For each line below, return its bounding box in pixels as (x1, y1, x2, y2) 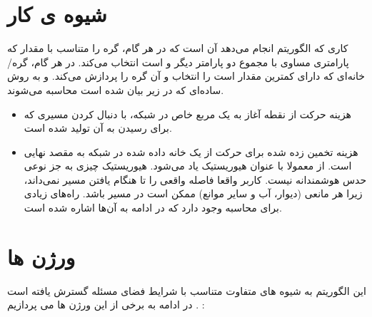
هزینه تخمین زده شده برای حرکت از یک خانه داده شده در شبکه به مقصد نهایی (24, 144, 358, 159)
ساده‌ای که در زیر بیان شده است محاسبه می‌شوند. (7, 82, 224, 97)
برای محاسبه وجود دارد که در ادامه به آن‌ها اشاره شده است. (24, 200, 282, 215)
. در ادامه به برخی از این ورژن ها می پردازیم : (7, 297, 205, 312)
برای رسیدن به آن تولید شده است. (24, 120, 172, 135)
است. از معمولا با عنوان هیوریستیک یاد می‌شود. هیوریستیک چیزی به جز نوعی (24, 158, 352, 173)
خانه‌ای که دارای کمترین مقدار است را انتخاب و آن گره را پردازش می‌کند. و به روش (7, 68, 365, 83)
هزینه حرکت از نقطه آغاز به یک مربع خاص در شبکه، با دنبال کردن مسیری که (24, 106, 351, 121)
